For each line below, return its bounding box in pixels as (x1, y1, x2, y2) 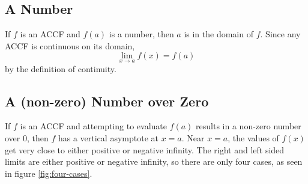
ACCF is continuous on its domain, (5, 39, 135, 52)
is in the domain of (184, 28, 253, 40)
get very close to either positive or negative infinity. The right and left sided (5, 143, 285, 156)
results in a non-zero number (196, 120, 301, 132)
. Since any (260, 28, 301, 40)
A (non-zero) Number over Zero (5, 91, 209, 110)
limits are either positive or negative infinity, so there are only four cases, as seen (5, 155, 303, 168)
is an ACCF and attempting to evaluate (20, 120, 168, 132)
